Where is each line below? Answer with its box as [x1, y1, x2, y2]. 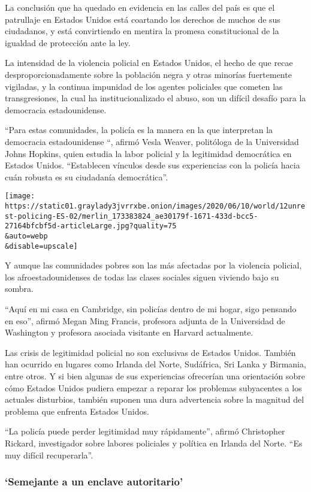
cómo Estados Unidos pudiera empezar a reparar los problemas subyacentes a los [5, 381, 302, 394]
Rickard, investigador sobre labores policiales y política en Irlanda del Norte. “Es [5, 436, 303, 449]
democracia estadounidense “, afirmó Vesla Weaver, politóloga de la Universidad [5, 135, 299, 147]
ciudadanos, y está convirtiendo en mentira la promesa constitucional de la [5, 25, 279, 37]
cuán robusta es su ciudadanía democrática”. [5, 170, 168, 183]
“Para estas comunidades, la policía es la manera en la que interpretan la [5, 123, 273, 136]
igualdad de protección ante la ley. [5, 36, 131, 49]
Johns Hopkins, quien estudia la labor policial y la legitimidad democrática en [5, 147, 292, 159]
